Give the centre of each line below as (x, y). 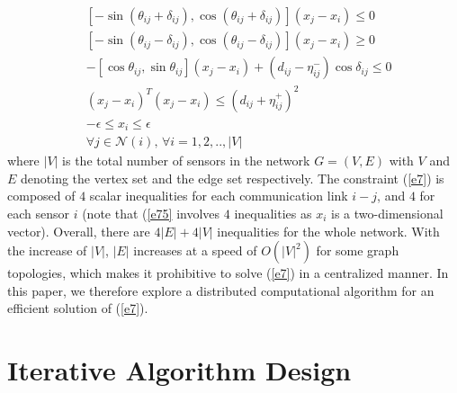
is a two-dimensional (387, 213)
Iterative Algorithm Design (179, 370)
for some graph (358, 250)
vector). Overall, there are (79, 231)
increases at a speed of (195, 250)
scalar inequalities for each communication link (219, 196)
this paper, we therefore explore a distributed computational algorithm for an (221, 290)
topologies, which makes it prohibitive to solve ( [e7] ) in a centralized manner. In (228, 273)
